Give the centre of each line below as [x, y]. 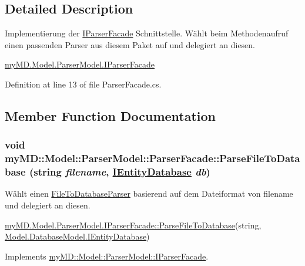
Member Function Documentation [110, 115]
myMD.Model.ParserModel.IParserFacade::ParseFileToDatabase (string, [133, 225]
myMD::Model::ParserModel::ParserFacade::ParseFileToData [152, 158]
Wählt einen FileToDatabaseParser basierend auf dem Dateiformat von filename [149, 193]
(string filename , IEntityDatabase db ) [120, 172]
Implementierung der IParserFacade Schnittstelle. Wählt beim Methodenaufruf [147, 33]
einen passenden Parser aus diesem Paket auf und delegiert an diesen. [130, 44]
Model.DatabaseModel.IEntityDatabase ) [77, 236]
